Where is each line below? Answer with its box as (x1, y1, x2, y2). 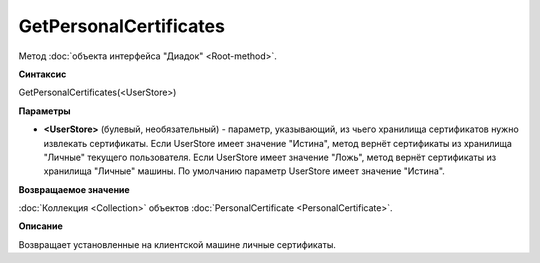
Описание (18, 220, 64, 232)
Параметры (18, 105, 71, 117)
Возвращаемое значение (18, 183, 130, 195)
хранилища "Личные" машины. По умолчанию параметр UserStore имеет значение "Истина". (43, 165, 445, 177)
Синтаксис (18, 68, 67, 80)
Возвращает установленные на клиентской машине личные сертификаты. (18, 238, 337, 250)
